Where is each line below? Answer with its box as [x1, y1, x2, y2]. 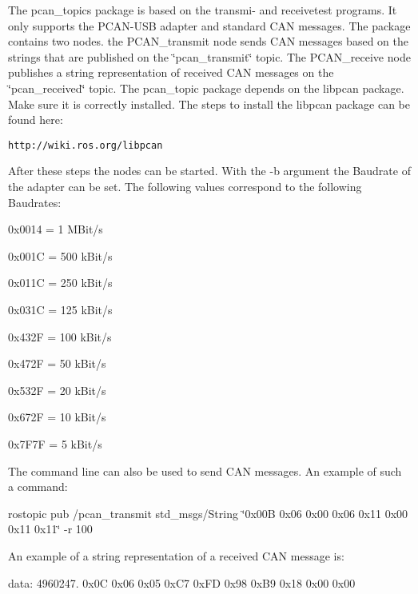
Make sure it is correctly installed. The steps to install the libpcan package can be [8, 95, 410, 112]
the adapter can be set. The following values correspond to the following [8, 178, 362, 194]
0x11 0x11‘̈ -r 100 [8, 520, 93, 537]
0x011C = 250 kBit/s [8, 274, 113, 291]
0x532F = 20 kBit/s [8, 381, 106, 398]
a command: [8, 478, 68, 495]
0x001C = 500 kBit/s [8, 247, 113, 264]
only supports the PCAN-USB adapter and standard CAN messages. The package [8, 17, 411, 34]
